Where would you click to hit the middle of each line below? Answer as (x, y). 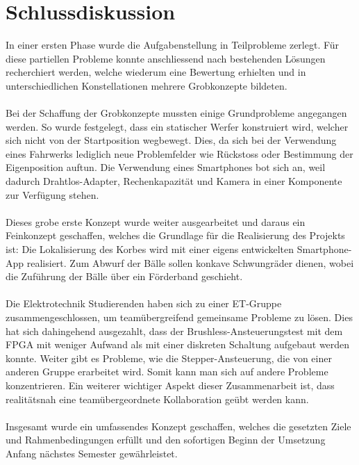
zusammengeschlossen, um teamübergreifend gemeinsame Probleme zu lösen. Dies (179, 317)
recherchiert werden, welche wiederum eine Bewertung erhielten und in (156, 72)
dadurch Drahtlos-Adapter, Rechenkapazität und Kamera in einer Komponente (174, 181)
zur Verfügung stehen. (52, 194)
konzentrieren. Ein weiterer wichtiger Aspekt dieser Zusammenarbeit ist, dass (170, 385)
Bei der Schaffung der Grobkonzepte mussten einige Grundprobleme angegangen (176, 113)
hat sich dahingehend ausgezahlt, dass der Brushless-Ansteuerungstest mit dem (174, 331)
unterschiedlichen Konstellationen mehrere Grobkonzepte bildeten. (147, 85)
